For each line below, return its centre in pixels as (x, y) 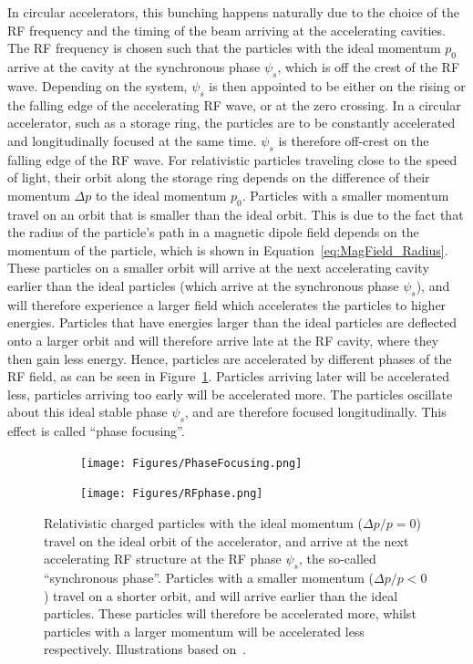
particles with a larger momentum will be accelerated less (204, 631)
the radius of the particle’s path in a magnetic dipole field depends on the (213, 232)
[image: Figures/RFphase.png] (172, 494)
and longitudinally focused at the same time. (132, 140)
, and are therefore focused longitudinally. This (315, 412)
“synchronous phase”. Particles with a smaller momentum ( (209, 577)
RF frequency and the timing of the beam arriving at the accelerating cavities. (226, 30)
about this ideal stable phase (87, 412)
